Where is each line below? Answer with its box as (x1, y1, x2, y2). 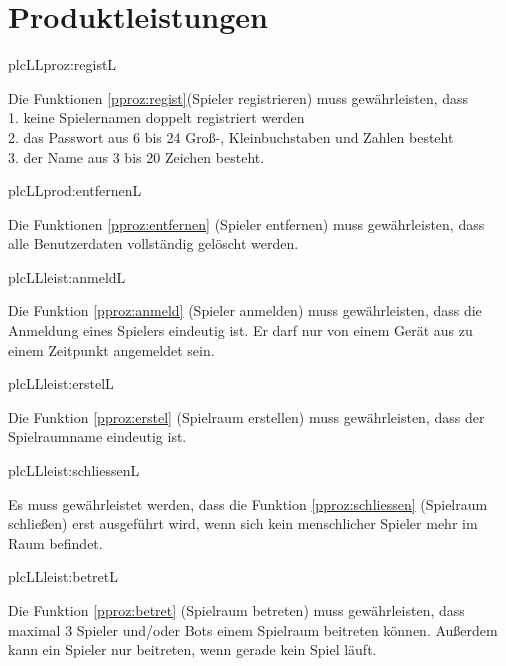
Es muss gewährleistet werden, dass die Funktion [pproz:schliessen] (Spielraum (8, 493, 488, 514)
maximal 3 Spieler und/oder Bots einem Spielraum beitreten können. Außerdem (8, 619, 498, 640)
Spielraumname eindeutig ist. (8, 426, 187, 447)
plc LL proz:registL (8, 54, 117, 75)
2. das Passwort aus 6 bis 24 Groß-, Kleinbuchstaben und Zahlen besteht (8, 126, 454, 147)
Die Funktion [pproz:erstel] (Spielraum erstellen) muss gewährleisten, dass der (8, 406, 485, 427)
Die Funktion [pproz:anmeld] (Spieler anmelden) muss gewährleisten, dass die (8, 300, 482, 321)
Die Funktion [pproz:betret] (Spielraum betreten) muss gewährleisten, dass (8, 600, 465, 620)
